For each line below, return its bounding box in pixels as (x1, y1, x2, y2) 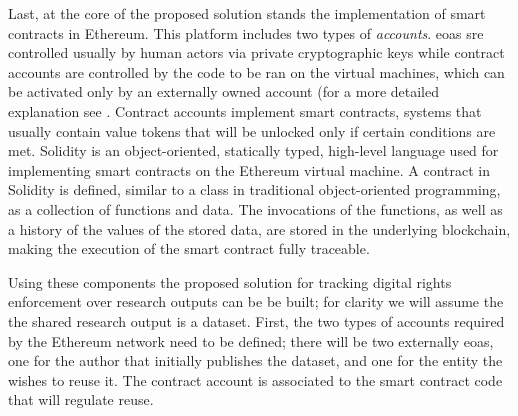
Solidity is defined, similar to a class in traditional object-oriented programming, (8, 179, 501, 200)
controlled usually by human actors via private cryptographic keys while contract (8, 42, 505, 63)
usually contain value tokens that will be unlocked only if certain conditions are (8, 120, 496, 141)
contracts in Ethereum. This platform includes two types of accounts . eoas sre (8, 22, 484, 43)
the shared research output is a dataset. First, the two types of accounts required (8, 310, 505, 331)
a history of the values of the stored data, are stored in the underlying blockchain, (8, 218, 511, 239)
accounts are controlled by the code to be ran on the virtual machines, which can (8, 61, 505, 82)
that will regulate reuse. (8, 389, 154, 410)
